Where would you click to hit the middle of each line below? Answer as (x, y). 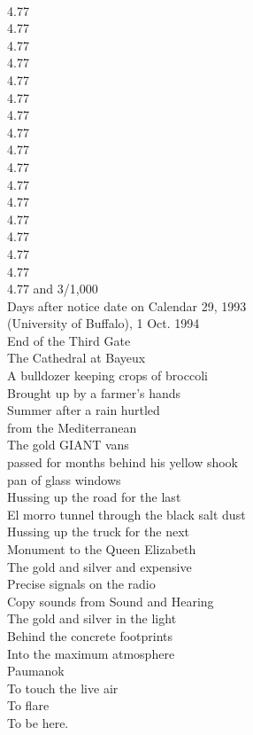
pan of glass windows (64, 479)
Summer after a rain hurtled (84, 410)
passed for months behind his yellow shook (123, 462)
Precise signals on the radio (81, 584)
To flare (28, 705)
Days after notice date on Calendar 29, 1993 (127, 305)
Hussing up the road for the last (94, 497)
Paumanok (36, 671)
